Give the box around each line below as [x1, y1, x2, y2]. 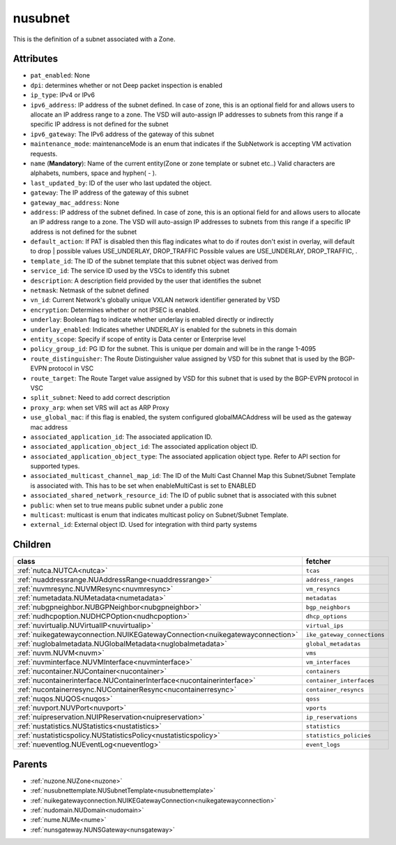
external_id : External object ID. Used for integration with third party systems [30, 521, 257, 529]
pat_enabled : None [30, 71, 91, 80]
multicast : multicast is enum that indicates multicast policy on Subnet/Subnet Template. [30, 511, 289, 519]
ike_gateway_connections [305, 631, 385, 638]
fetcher [305, 557, 331, 567]
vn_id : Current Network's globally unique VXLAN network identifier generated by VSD [30, 296, 280, 304]
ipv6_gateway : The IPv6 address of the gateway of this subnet [30, 130, 215, 138]
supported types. [30, 462, 80, 470]
